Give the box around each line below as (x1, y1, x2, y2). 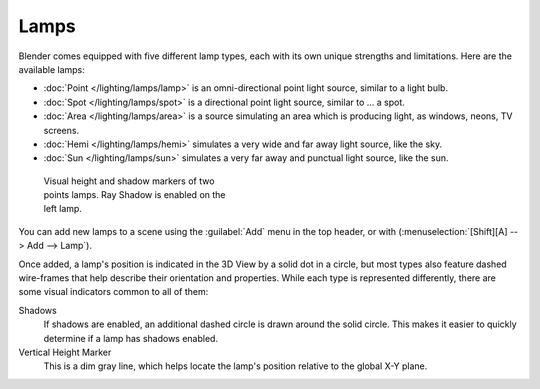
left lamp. (43, 203, 82, 215)
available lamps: (18, 63, 85, 75)
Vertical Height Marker (18, 346, 112, 358)
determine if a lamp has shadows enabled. (43, 332, 219, 344)
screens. (43, 124, 80, 136)
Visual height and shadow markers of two (43, 175, 215, 187)
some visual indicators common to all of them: (18, 286, 209, 298)
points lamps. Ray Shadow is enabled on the (43, 189, 226, 201)
